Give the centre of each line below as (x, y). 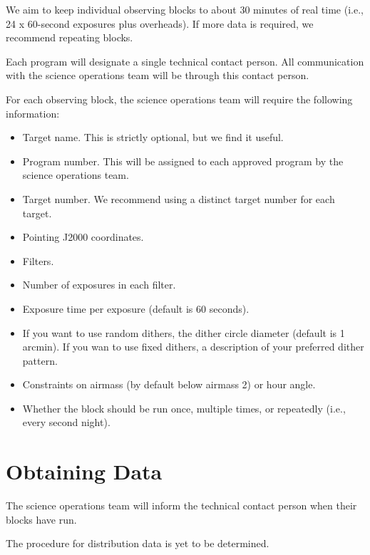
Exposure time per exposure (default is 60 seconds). (136, 308)
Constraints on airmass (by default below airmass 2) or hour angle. (169, 384)
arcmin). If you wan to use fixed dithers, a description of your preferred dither (193, 347)
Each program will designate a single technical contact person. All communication (185, 61)
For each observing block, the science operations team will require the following (179, 99)
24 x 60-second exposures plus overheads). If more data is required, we (160, 23)
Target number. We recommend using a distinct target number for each (179, 198)
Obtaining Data (84, 471)
